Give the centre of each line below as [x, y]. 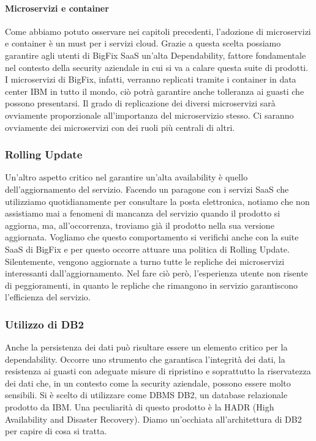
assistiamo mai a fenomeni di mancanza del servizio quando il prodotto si [143, 213]
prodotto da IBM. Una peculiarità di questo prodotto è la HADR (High [140, 407]
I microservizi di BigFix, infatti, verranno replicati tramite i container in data [151, 79]
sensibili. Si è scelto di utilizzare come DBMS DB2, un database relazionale [146, 395]
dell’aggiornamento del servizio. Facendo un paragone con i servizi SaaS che [147, 189]
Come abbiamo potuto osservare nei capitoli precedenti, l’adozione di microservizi [158, 31]
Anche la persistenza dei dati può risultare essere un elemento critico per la [146, 347]
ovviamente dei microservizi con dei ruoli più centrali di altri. [120, 127]
